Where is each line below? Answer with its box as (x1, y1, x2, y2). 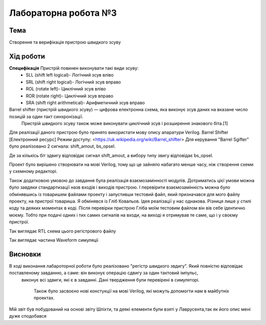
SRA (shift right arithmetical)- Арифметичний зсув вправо (26, 99, 145, 106)
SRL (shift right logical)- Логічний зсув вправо (26, 79, 121, 85)
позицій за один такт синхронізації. (9, 114, 83, 120)
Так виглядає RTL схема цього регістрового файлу (9, 228, 116, 234)
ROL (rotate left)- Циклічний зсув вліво (26, 86, 106, 92)
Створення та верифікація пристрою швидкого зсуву (9, 40, 121, 45)
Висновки (9, 250, 41, 258)
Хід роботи (9, 52, 45, 60)
